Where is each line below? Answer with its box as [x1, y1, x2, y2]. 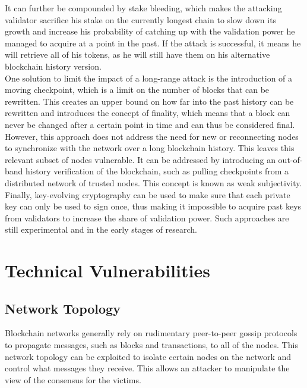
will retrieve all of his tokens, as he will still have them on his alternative [5, 48, 270, 61]
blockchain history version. [5, 60, 102, 72]
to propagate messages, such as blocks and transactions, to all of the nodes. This [5, 339, 298, 351]
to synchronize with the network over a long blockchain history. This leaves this [5, 142, 295, 154]
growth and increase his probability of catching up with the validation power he [5, 25, 295, 37]
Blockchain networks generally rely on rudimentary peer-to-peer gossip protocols [5, 327, 297, 339]
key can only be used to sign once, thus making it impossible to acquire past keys [5, 200, 302, 212]
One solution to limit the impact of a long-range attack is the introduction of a [5, 71, 293, 84]
